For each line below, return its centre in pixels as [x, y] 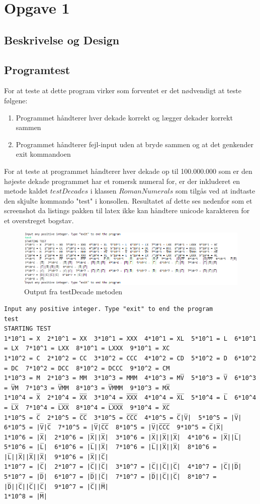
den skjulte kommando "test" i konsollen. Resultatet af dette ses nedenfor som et [128, 200]
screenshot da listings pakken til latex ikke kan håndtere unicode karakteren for [127, 210]
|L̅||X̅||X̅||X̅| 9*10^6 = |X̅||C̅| [56, 457]
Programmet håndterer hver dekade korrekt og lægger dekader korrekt [124, 117]
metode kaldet [26, 191]
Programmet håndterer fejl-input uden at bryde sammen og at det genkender [135, 144]
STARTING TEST [28, 329]
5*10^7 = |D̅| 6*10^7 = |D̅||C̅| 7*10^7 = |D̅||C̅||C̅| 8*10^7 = [110, 477]
